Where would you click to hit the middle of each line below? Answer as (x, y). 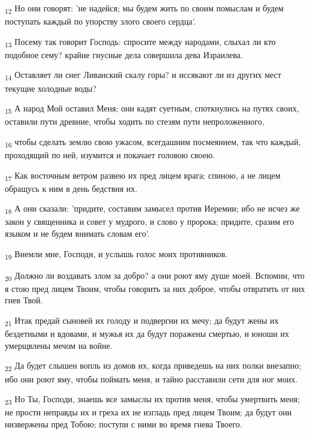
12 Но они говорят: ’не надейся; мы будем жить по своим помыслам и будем (144, 9)
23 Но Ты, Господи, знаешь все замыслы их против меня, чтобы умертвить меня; (153, 400)
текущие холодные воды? (51, 88)
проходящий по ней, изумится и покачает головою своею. (110, 155)
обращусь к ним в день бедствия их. (71, 188)
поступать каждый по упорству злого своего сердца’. (101, 21)
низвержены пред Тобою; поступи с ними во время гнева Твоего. (124, 424)
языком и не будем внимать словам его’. (77, 233)
